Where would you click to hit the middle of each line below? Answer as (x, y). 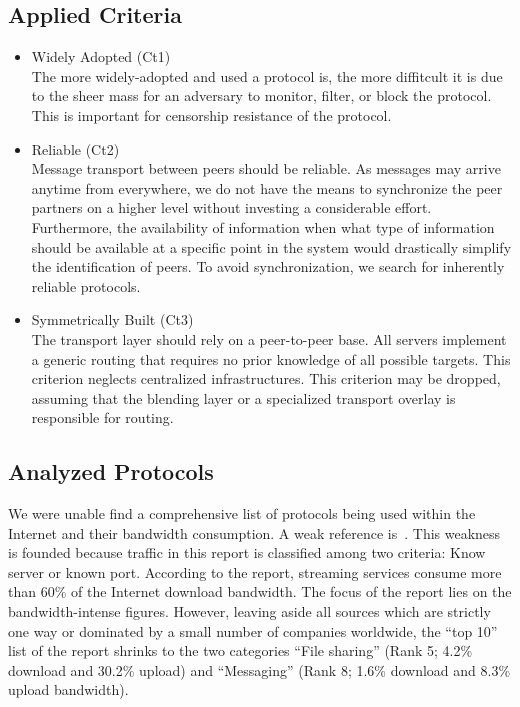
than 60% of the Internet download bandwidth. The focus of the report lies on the (260, 591)
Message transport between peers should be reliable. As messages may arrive (266, 168)
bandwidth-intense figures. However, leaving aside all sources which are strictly (249, 611)
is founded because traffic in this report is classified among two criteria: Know (247, 552)
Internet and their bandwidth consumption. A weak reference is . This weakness (254, 532)
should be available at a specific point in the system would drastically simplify (271, 246)
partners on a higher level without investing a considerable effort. (231, 207)
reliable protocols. (86, 285)
